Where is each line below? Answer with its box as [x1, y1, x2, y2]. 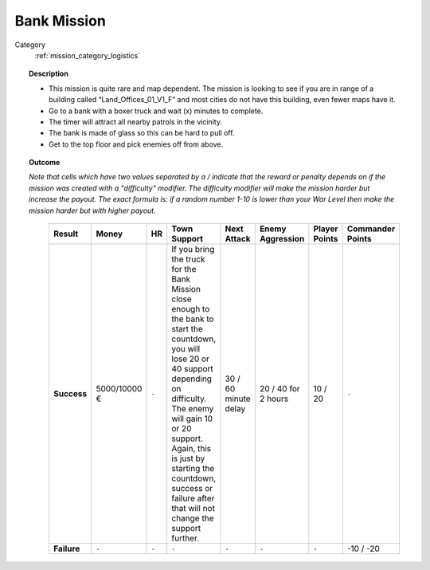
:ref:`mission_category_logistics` [34, 50, 141, 60]
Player [313, 223, 338, 234]
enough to [171, 304, 210, 315]
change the [171, 513, 214, 524]
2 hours [259, 393, 289, 404]
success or [171, 483, 213, 494]
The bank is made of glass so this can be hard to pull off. [49, 128, 235, 138]
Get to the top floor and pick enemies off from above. [49, 140, 224, 149]
